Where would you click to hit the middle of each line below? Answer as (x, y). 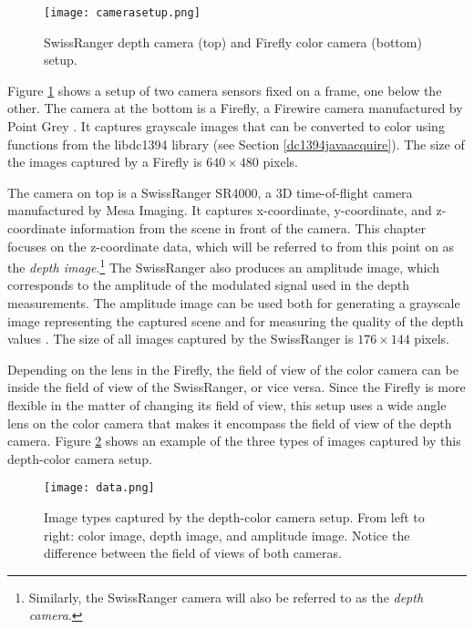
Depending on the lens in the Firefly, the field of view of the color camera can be (233, 369)
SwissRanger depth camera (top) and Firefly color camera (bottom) (233, 41)
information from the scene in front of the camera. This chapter (247, 228)
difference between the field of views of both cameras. (193, 553)
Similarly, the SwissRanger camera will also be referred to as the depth (226, 597)
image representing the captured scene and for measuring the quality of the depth (236, 320)
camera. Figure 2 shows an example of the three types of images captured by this (234, 441)
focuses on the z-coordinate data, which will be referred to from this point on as (231, 246)
